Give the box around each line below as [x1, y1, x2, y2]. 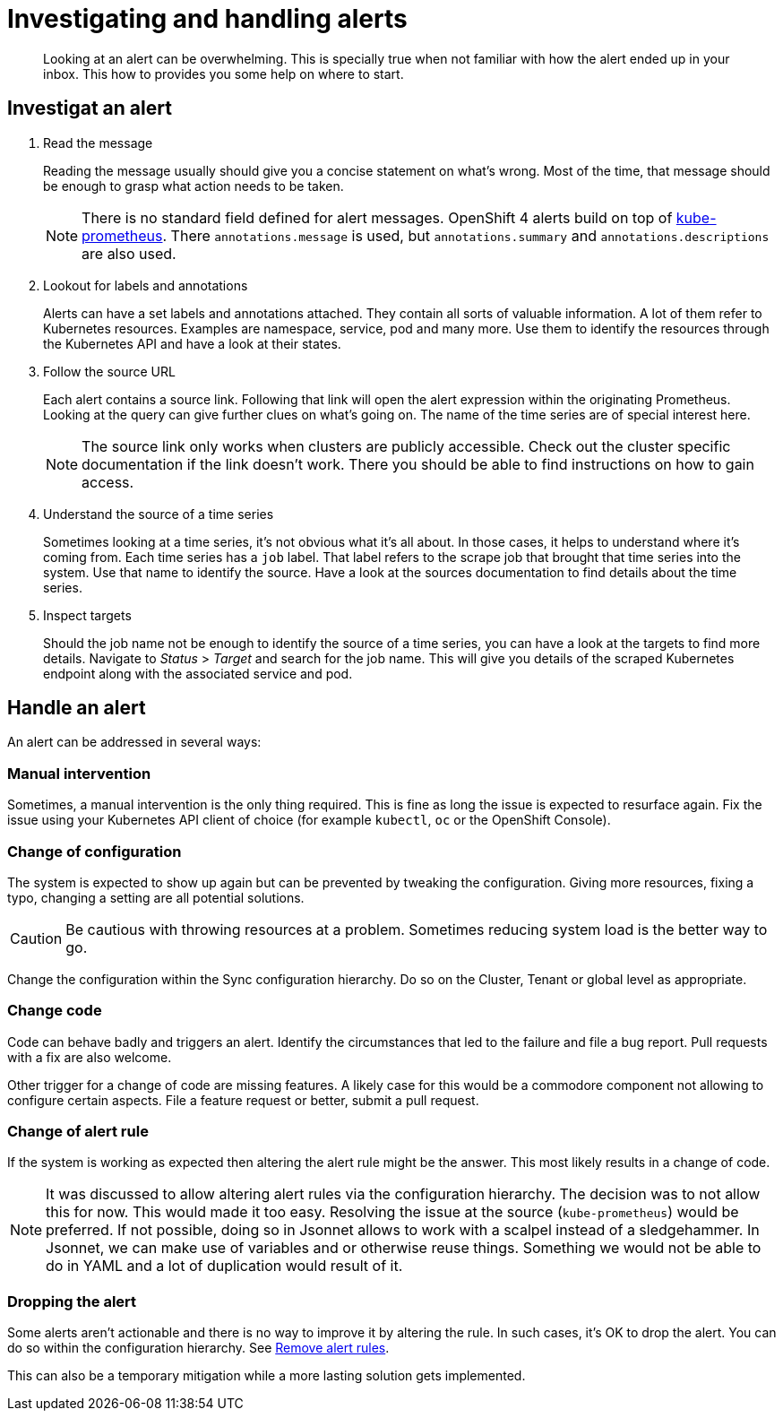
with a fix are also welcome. [7, 1049, 172, 1065]
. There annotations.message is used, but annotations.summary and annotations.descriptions [162, 226, 770, 245]
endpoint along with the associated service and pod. [43, 665, 353, 681]
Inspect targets [43, 607, 132, 623]
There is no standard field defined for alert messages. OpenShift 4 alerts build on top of [82, 208, 673, 227]
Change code [7, 1001, 102, 1020]
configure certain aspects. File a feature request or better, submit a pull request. [7, 1092, 479, 1108]
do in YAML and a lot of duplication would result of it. [46, 1257, 403, 1275]
